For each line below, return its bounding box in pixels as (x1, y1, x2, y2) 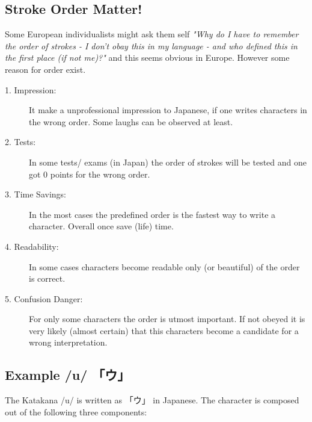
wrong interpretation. (29, 336, 108, 349)
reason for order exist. (5, 63, 86, 75)
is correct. (29, 272, 66, 285)
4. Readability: (5, 240, 59, 252)
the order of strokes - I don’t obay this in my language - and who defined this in (5, 39, 298, 52)
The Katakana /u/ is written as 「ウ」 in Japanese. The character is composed (5, 394, 299, 406)
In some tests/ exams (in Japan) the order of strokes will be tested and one (29, 155, 307, 168)
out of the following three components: (5, 405, 147, 418)
